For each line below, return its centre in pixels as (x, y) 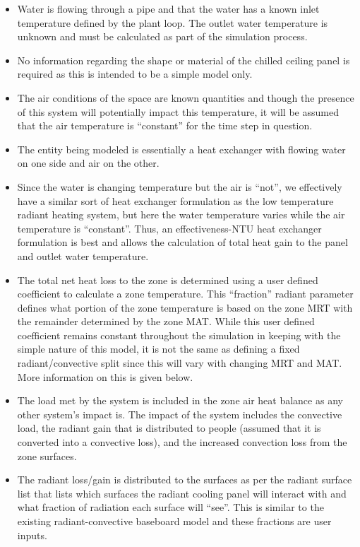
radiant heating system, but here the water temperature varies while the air (181, 214)
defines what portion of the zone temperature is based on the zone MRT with (185, 307)
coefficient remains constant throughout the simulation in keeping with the (179, 335)
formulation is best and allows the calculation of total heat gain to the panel (182, 242)
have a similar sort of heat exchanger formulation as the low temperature (175, 200)
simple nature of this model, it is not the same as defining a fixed (158, 349)
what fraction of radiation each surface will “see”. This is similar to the (170, 507)
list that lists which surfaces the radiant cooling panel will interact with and (182, 493)
